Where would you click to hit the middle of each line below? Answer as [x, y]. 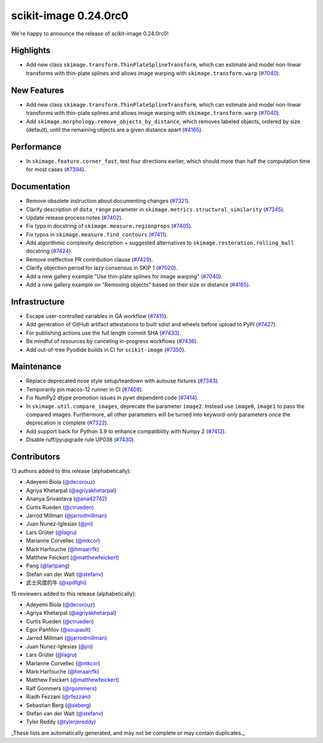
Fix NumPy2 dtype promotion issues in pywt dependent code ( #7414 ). [112, 398]
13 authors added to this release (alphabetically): [71, 471]
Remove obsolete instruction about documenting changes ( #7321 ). [108, 201]
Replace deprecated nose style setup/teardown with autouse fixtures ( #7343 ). [123, 381]
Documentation [41, 186]
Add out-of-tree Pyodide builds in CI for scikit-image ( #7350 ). [106, 350]
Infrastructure [38, 301]
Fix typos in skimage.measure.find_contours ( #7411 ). [97, 234]
